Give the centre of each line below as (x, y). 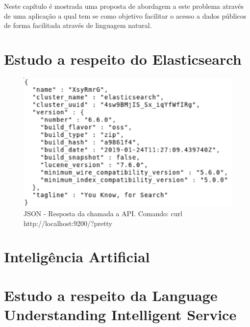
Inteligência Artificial (77, 257)
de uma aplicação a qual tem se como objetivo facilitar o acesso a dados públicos (125, 15)
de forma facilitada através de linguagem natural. (78, 25)
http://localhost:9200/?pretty (68, 223)
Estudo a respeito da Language (111, 295)
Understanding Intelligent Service (120, 314)
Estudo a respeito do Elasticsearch (123, 59)
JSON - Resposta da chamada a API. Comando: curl (103, 214)
